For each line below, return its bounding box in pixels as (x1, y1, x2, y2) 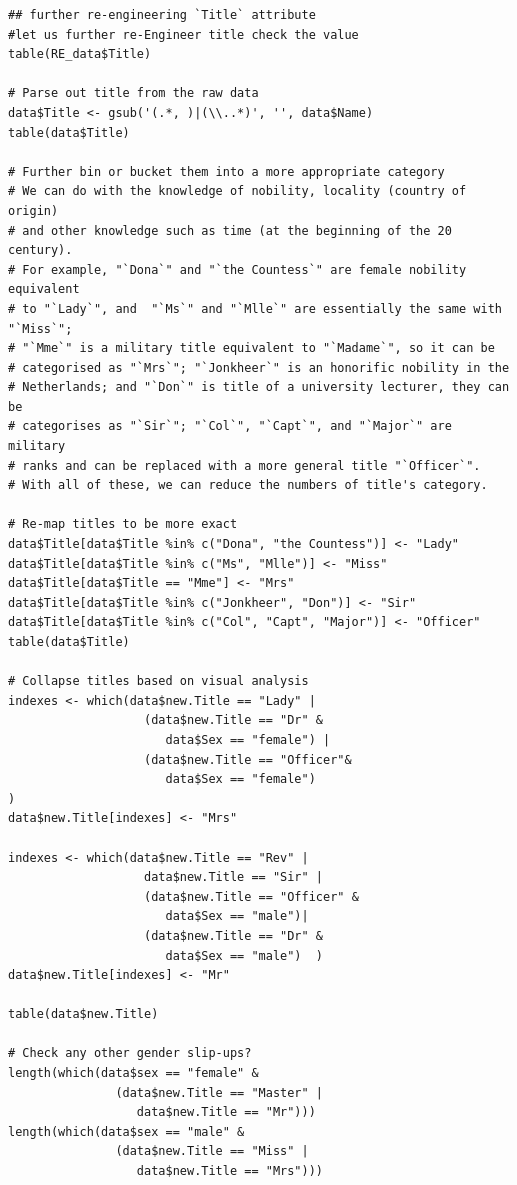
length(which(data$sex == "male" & (8, 1124, 245, 1139)
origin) (8, 203, 59, 218)
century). (8, 243, 73, 258)
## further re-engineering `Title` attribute (8, 8, 316, 22)
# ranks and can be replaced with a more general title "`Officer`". (8, 458, 481, 473)
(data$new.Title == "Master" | (115, 1085, 323, 1100)
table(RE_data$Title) (8, 47, 152, 62)
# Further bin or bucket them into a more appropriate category (8, 164, 445, 179)
